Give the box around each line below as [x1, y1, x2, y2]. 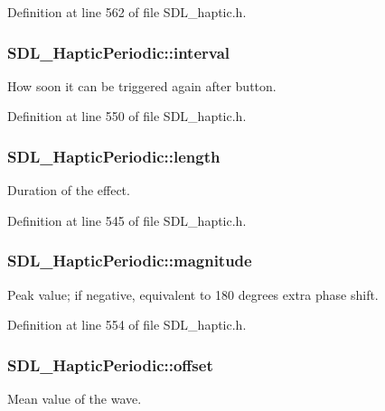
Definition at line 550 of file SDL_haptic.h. [7, 107, 247, 126]
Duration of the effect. [7, 181, 130, 200]
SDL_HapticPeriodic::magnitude [7, 249, 252, 272]
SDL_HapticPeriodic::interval [7, 41, 230, 63]
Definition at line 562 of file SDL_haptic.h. [7, 3, 247, 21]
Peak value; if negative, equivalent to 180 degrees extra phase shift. [7, 285, 379, 304]
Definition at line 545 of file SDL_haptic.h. [7, 210, 247, 229]
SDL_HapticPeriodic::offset [7, 353, 213, 376]
